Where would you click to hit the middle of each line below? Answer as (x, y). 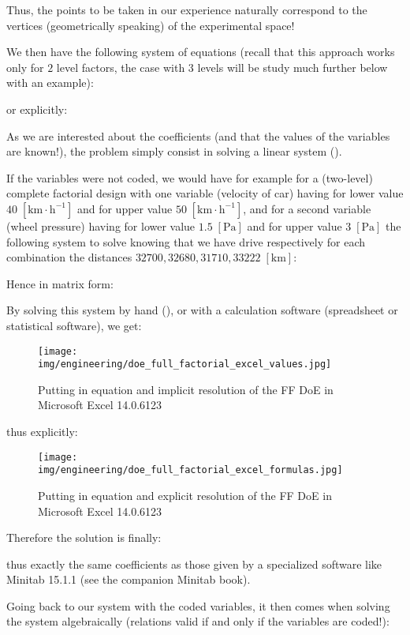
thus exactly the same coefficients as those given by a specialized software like (194, 564)
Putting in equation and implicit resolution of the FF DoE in (186, 389)
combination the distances (69, 257)
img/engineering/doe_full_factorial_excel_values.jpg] (185, 364)
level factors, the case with (121, 67)
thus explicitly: (42, 431)
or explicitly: (37, 109)
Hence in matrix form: (60, 283)
